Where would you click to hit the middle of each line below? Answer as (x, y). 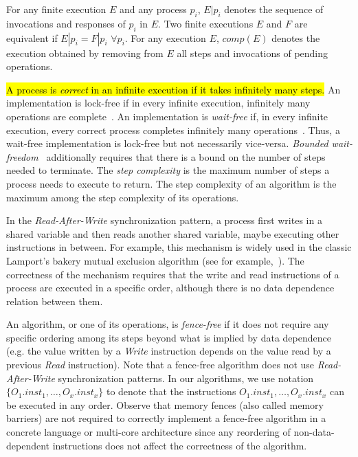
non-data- (314, 432)
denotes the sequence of (274, 9)
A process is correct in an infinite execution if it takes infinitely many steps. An (174, 89)
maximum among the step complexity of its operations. (123, 197)
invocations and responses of (66, 23)
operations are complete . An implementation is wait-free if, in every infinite (167, 116)
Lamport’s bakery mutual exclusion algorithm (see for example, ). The (155, 260)
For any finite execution (56, 9)
